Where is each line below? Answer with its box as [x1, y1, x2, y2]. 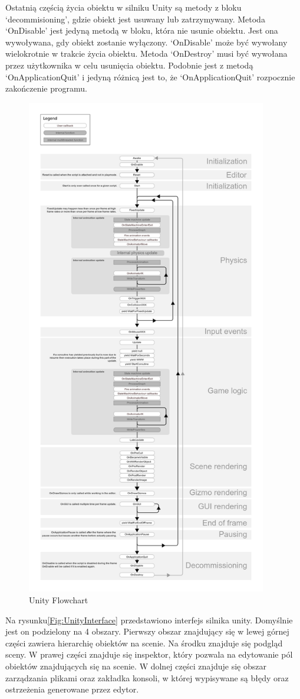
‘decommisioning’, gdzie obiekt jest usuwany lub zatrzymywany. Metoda [5, 12, 265, 25]
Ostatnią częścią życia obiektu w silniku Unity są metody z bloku [5, 1, 242, 13]
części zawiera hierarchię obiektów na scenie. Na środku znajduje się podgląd [5, 636, 283, 649]
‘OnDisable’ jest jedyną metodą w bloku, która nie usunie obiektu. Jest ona [5, 24, 278, 37]
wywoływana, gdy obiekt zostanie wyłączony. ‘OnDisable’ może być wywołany [5, 35, 288, 48]
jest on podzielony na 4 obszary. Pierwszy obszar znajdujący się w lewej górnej [5, 625, 289, 638]
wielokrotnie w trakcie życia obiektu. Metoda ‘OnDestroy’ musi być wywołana [5, 47, 288, 60]
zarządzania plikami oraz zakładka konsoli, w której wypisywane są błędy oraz [5, 671, 289, 684]
